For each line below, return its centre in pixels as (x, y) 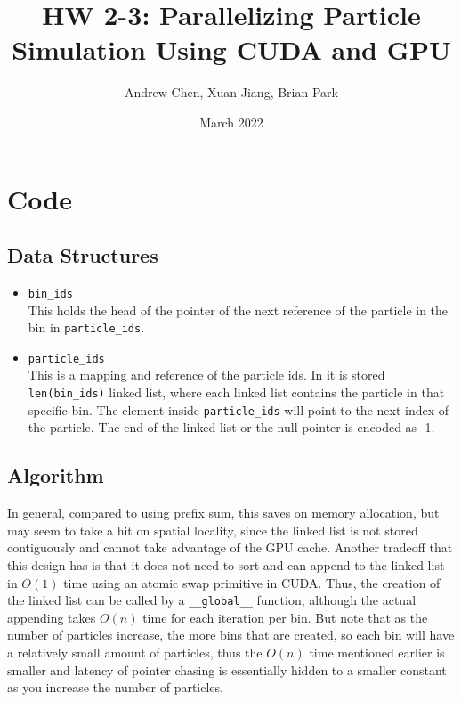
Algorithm (56, 475)
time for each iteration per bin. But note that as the (285, 617)
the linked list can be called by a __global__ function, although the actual (212, 600)
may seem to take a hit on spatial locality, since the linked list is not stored (213, 530)
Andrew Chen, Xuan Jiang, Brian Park (231, 92)
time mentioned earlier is (377, 652)
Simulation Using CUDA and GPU (231, 49)
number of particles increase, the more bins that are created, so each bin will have (231, 635)
